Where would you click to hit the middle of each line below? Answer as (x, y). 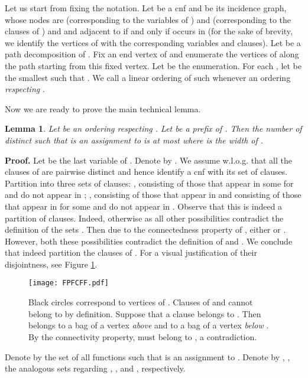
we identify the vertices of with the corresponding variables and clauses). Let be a (153, 42)
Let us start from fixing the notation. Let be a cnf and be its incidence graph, (146, 8)
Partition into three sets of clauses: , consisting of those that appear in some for (149, 183)
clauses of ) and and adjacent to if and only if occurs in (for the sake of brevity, (149, 31)
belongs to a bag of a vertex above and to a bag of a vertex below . (149, 325)
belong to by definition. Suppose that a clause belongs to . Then (145, 313)
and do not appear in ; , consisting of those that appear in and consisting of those (153, 195)
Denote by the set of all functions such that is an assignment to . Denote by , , (147, 356)
